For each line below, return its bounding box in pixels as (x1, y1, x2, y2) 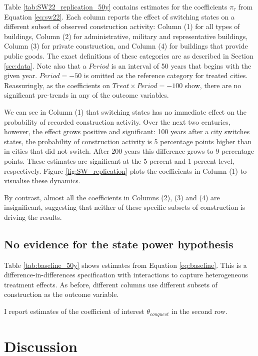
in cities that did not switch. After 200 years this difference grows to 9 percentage (4, 146, 254, 156)
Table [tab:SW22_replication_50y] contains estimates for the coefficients (4, 2, 227, 12)
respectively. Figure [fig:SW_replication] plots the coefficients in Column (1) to (4, 165, 247, 176)
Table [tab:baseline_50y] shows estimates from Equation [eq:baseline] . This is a (4, 259, 247, 270)
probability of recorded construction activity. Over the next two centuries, (4, 116, 230, 127)
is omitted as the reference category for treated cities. (83, 70, 248, 81)
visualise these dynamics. (4, 175, 80, 186)
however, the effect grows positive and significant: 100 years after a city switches (4, 126, 250, 137)
